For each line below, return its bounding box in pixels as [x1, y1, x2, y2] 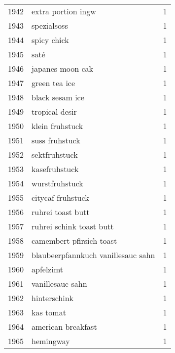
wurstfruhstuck [32, 177, 83, 189]
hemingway [32, 335, 70, 347]
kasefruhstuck [32, 163, 79, 175]
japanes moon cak [32, 63, 93, 74]
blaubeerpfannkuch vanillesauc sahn [32, 249, 155, 261]
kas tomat [32, 307, 66, 318]
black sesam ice [32, 91, 84, 103]
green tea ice [32, 77, 75, 88]
